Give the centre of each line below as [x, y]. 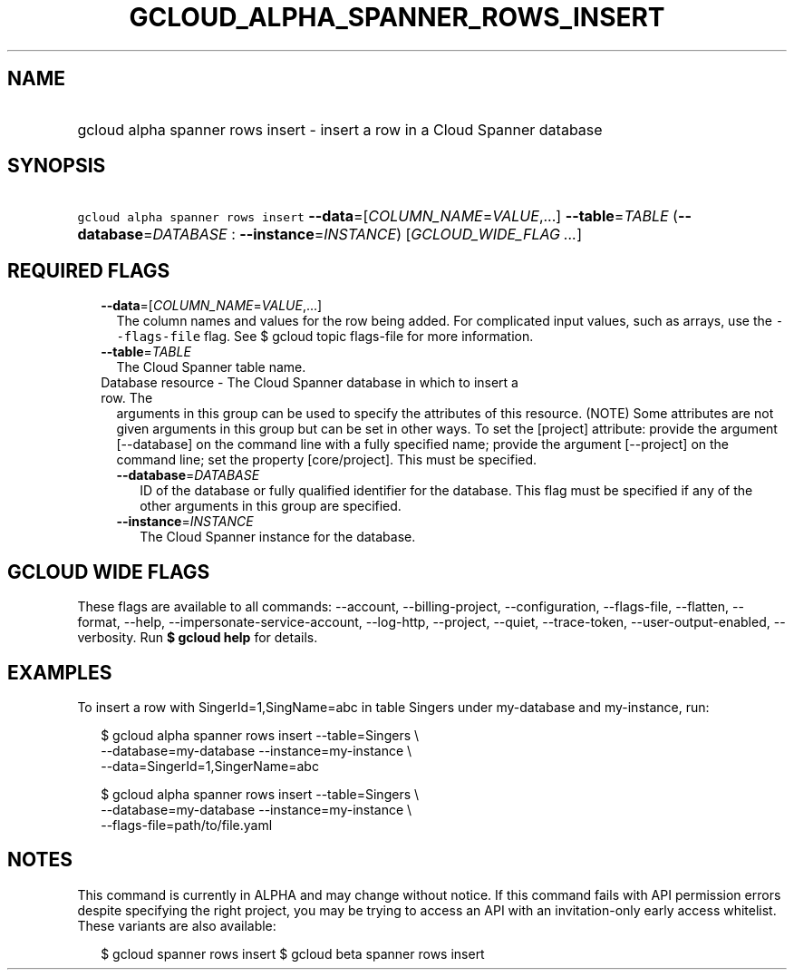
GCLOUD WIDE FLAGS [109, 572]
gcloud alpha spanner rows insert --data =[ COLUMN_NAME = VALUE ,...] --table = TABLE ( [378, 216]
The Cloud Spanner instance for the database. [278, 537]
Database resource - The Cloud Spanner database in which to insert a [310, 383]
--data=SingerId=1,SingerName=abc [210, 766]
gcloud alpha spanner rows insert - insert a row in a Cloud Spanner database [340, 129]
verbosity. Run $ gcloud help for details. [198, 638]
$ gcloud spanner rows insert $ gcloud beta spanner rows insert [293, 953]
